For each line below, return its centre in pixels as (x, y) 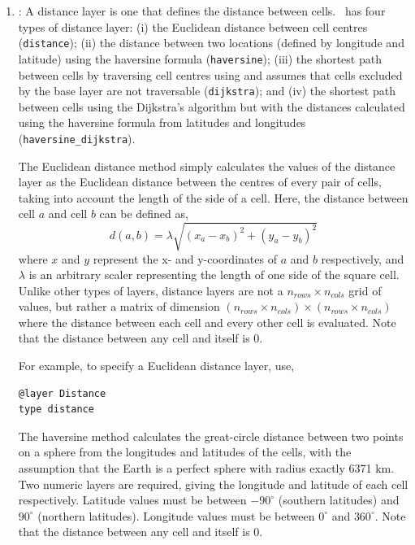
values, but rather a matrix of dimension (119, 306)
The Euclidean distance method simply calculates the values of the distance (207, 166)
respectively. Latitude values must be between (132, 500)
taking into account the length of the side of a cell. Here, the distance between (213, 197)
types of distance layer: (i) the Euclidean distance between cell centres (193, 26)
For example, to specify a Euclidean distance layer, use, (156, 366)
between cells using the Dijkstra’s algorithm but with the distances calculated (212, 106)
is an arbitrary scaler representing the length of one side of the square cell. (214, 275)
